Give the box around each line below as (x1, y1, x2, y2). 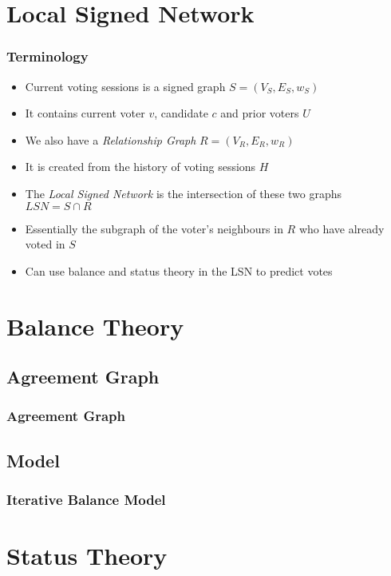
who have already (298, 220, 385, 236)
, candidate (154, 105, 208, 121)
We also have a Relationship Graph (25, 131, 196, 148)
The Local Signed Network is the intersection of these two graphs (25, 185, 342, 201)
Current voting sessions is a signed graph (25, 77, 226, 94)
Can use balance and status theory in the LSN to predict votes (25, 262, 333, 279)
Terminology (6, 46, 89, 66)
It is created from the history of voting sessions (25, 158, 256, 175)
